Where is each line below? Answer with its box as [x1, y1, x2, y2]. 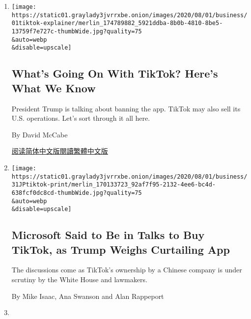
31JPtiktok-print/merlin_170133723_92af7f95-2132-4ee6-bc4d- [11, 181, 216, 188]
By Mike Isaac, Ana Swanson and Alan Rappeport [11, 291, 164, 301]
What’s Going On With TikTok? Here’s [11, 66, 218, 81]
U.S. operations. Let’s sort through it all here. [11, 113, 150, 123]
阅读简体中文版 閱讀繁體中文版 [11, 146, 108, 156]
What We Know [11, 80, 96, 95]
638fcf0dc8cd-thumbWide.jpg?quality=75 [11, 189, 142, 196]
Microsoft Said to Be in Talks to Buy [11, 227, 205, 242]
